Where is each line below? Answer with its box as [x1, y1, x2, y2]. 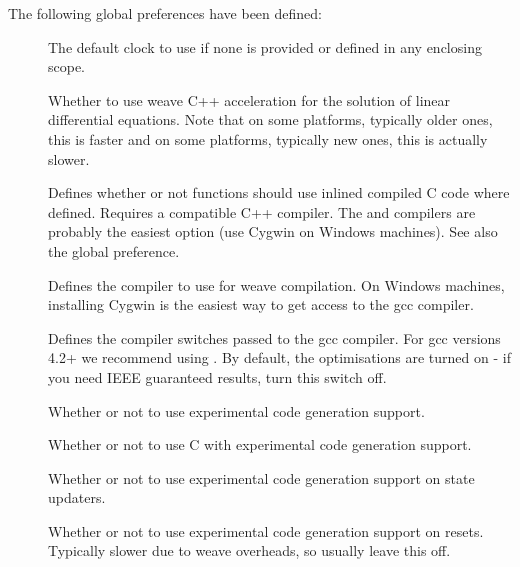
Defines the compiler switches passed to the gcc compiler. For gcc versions [48, 327, 501, 348]
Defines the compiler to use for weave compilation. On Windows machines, [48, 274, 505, 295]
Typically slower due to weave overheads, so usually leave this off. [48, 540, 451, 561]
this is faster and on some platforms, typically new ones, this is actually [48, 128, 488, 149]
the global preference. [48, 240, 180, 261]
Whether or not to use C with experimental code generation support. [48, 434, 472, 455]
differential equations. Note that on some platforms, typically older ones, [48, 109, 493, 130]
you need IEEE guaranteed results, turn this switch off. [48, 366, 387, 387]
